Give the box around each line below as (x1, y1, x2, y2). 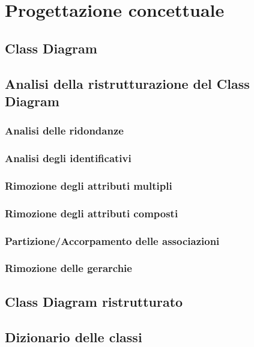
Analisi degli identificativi (5, 151, 132, 166)
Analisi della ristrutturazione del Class (5, 74, 250, 92)
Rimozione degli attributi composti (5, 205, 178, 220)
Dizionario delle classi (5, 327, 142, 346)
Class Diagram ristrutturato (5, 292, 183, 310)
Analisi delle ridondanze (5, 123, 124, 138)
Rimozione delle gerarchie (5, 261, 132, 276)
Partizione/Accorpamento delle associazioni (5, 233, 220, 248)
